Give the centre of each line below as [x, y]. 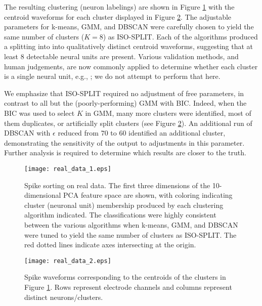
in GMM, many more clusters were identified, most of [168, 113]
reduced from [78, 133]
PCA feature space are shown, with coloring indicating [148, 195]
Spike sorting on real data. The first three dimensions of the [117, 185]
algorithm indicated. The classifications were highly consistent [120, 215]
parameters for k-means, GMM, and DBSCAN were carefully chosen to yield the [129, 27]
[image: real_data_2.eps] [68, 261]
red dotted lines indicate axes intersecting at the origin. [110, 245]
